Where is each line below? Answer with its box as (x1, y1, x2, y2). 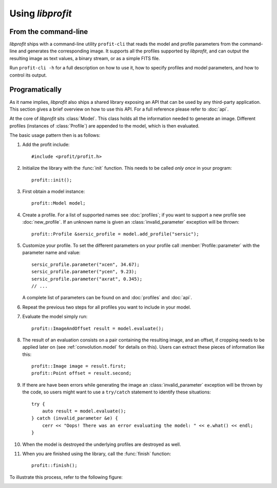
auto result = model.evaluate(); (42, 408, 127, 414)
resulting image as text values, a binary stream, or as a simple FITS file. (9, 55, 160, 61)
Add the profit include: (22, 141, 70, 148)
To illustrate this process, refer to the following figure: (9, 474, 123, 480)
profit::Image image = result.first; (31, 363, 127, 369)
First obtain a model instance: (22, 188, 85, 195)
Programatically (9, 85, 62, 94)
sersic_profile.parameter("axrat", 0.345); (31, 276, 143, 282)
